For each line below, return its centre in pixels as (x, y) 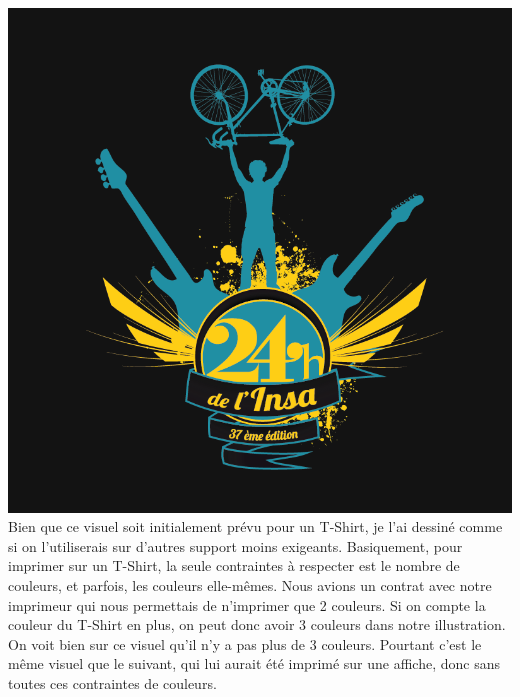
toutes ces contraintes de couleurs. (112, 682)
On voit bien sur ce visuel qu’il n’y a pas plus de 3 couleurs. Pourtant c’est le (245, 643)
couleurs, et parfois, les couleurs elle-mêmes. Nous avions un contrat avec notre (250, 585)
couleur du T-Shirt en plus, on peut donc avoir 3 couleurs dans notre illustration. (257, 624)
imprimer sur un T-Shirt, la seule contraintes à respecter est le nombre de (234, 565)
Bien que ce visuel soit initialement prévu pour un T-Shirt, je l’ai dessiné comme (255, 526)
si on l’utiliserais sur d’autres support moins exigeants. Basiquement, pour (235, 545)
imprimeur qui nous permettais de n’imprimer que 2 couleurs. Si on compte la (247, 604)
